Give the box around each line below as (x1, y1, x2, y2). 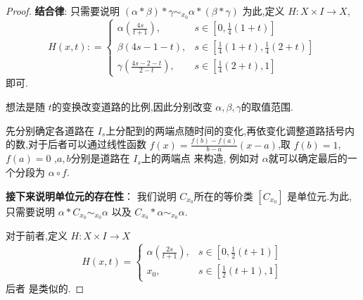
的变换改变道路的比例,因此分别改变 (51, 99, 212, 114)
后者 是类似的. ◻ (6, 280, 84, 295)
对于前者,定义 (6, 228, 68, 243)
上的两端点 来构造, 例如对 (141, 151, 260, 165)
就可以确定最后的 (268, 151, 348, 165)
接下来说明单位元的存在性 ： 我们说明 (6, 188, 177, 203)
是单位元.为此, (287, 188, 352, 203)
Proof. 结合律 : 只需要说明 (6, 4, 120, 18)
